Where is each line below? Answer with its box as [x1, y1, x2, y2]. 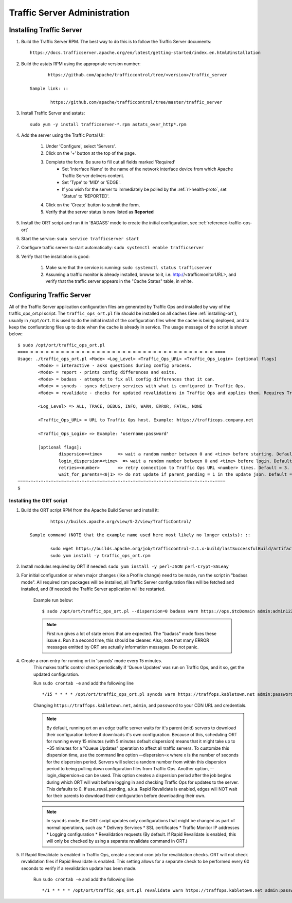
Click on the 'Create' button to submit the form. [45, 202, 140, 208]
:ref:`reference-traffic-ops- [198, 220, 253, 226]
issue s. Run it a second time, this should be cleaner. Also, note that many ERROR [46, 637, 209, 643]
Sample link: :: [30, 86, 69, 91]
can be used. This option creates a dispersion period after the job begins [85, 773, 231, 778]
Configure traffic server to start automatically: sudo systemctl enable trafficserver [21, 245, 204, 251]
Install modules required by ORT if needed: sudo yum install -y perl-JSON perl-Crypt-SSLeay [21, 563, 229, 569]
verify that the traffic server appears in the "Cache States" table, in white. [45, 278, 193, 284]
